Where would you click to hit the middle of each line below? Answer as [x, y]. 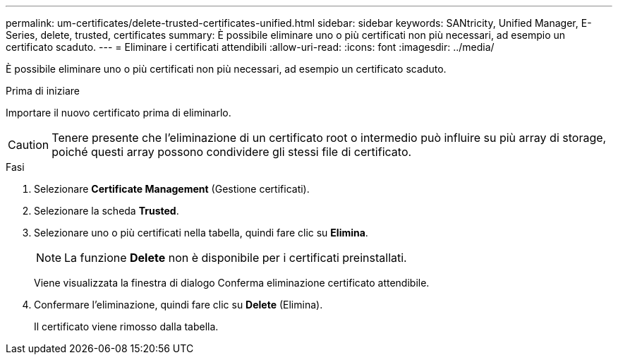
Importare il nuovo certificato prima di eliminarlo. [119, 113]
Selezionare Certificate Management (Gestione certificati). [172, 189]
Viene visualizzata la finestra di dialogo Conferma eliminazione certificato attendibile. [232, 283]
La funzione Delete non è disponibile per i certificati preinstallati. [236, 258]
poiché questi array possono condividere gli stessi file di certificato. [232, 152]
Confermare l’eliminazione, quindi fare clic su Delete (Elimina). [178, 305]
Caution [29, 145]
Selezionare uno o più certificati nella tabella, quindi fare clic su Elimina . [201, 233]
